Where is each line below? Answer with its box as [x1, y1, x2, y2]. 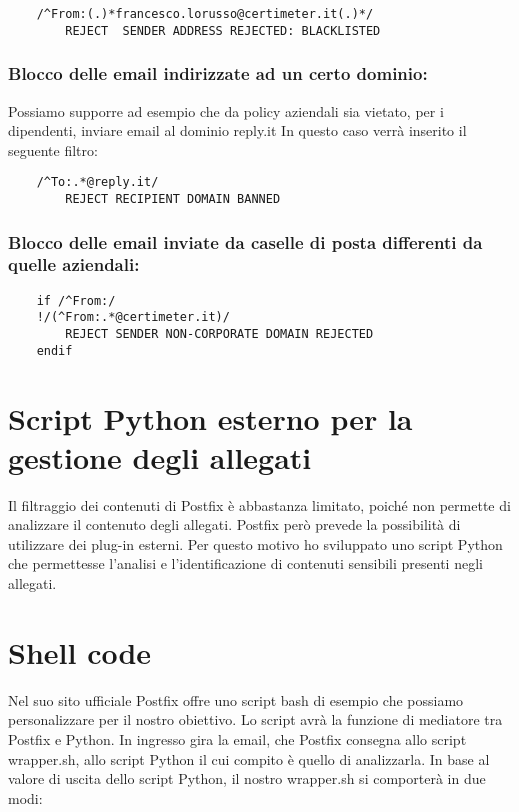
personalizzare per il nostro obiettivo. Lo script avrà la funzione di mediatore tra [8, 709, 503, 730]
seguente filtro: [8, 139, 98, 160]
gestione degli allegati [8, 436, 312, 477]
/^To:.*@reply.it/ [36, 175, 159, 190]
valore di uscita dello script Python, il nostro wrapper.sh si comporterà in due [8, 768, 486, 789]
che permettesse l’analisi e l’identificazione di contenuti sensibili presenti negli [8, 553, 483, 574]
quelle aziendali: [8, 252, 140, 277]
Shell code [8, 631, 152, 672]
